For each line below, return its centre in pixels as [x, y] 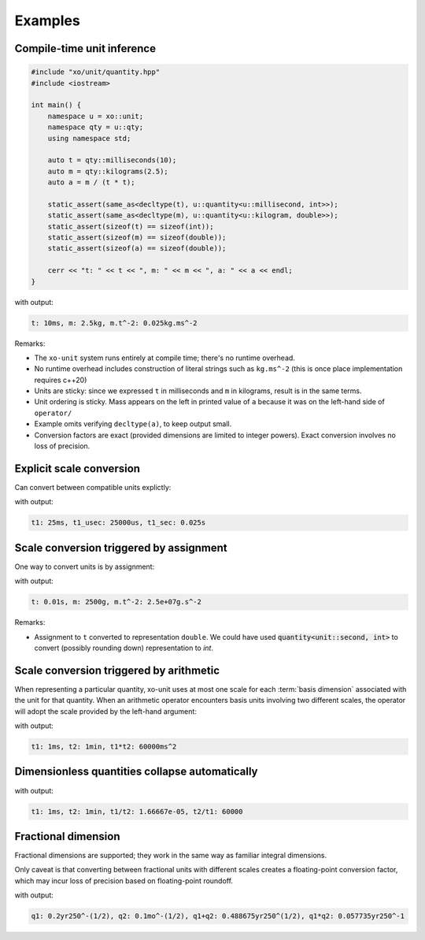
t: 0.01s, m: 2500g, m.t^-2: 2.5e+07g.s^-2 [116, 602]
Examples [47, 20]
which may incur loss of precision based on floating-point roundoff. [124, 881]
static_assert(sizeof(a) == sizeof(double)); [137, 249]
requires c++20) [61, 380]
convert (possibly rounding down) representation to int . [124, 648]
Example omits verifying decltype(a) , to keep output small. [133, 424]
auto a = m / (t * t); [91, 182]
